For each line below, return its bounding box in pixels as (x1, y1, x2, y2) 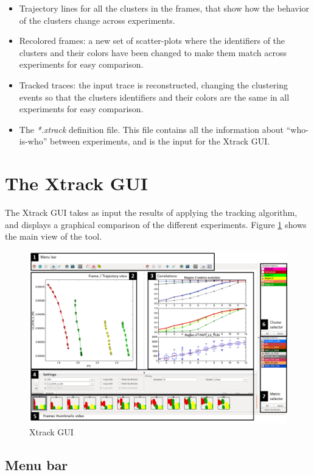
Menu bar (5, 455, 68, 474)
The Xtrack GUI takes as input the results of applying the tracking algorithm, (5, 206, 298, 219)
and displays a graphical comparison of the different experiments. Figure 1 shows (5, 218, 307, 230)
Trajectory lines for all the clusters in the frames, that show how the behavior (19, 2, 310, 14)
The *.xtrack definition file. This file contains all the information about (19, 123, 284, 135)
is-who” (19, 135, 47, 148)
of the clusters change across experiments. (19, 13, 175, 26)
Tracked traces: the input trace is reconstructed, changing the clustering (19, 78, 288, 91)
